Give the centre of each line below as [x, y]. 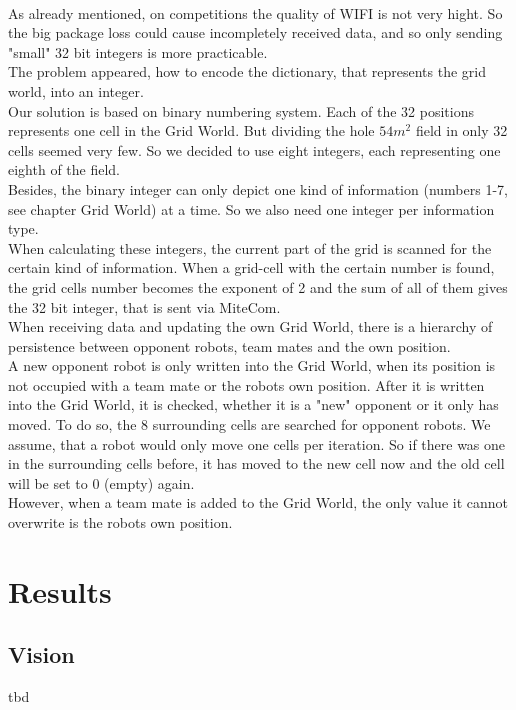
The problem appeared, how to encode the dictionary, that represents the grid [247, 71]
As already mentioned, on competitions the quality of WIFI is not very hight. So [255, 12]
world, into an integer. [76, 90]
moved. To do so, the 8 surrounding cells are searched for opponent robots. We [249, 424]
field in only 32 [461, 130]
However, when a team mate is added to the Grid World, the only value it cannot [258, 502]
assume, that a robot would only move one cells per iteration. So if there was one [257, 443]
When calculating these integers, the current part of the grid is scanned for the [250, 247]
